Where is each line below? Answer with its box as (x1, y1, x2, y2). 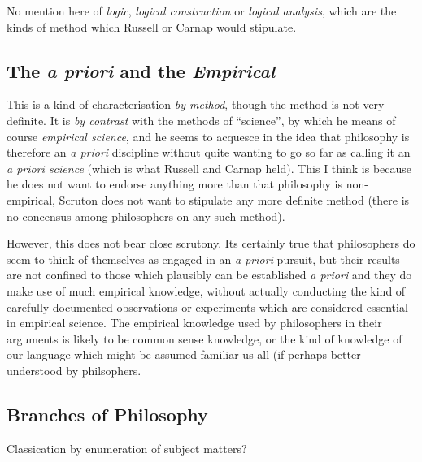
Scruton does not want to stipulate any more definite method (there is (59, 191, 410, 208)
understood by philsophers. (7, 361, 141, 378)
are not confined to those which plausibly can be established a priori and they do (7, 266, 412, 283)
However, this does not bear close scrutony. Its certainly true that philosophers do (7, 235, 415, 252)
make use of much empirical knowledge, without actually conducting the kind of (7, 282, 406, 299)
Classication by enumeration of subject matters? (7, 439, 247, 456)
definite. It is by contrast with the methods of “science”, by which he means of (7, 111, 396, 128)
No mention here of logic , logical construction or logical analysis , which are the (7, 2, 397, 19)
